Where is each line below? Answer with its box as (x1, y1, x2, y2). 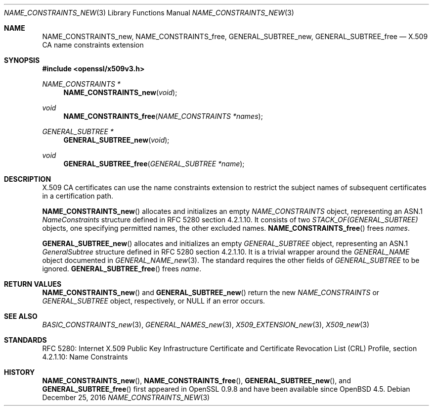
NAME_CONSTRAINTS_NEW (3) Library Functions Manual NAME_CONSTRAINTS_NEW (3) (4, 8, 294, 17)
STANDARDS (4, 336, 47, 344)
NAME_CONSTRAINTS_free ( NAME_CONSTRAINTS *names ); (63, 112, 263, 120)
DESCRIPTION (4, 175, 51, 183)
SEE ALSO (4, 312, 38, 320)
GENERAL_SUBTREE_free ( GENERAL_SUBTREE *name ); (63, 159, 245, 168)
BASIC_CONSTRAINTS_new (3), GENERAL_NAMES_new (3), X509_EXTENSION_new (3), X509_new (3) (42, 320, 370, 329)
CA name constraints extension (42, 41, 144, 49)
